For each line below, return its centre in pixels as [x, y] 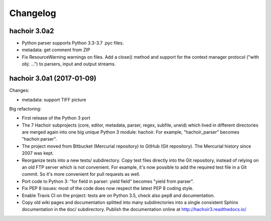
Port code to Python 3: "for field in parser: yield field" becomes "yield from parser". [108, 181]
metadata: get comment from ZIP [56, 50]
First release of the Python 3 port [56, 118]
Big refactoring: [25, 108]
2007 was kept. [38, 153]
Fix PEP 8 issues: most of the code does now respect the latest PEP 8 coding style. [108, 188]
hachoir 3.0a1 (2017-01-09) [53, 79]
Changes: [19, 90]
